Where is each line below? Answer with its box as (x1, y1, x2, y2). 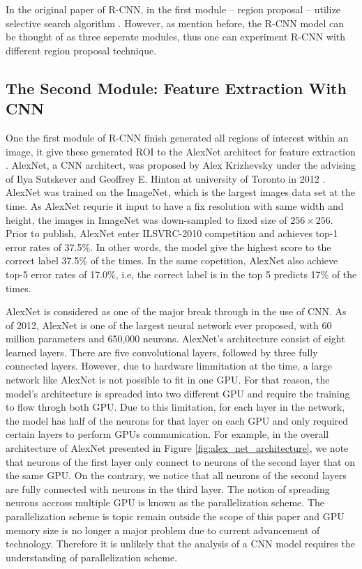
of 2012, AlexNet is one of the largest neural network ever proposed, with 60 (6, 317, 332, 332)
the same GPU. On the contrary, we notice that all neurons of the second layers (6, 468, 347, 483)
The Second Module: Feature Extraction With (6, 77, 347, 98)
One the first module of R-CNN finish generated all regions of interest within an (6, 130, 349, 144)
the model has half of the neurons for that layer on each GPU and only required (6, 413, 349, 427)
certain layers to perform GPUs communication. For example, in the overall (6, 427, 329, 441)
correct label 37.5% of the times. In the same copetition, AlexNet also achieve (6, 253, 338, 268)
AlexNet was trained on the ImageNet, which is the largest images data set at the (6, 185, 355, 199)
